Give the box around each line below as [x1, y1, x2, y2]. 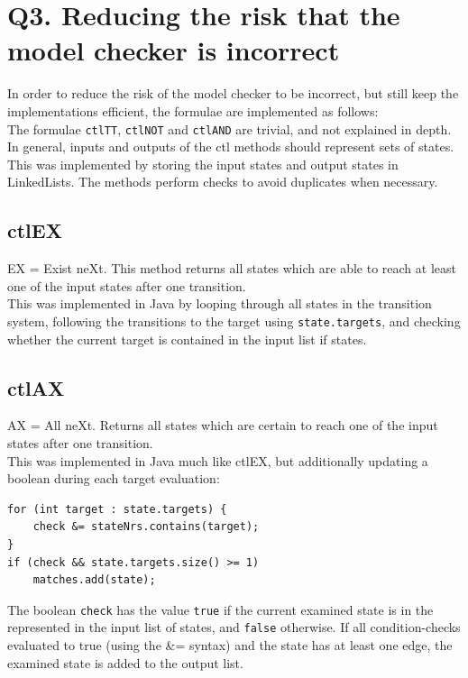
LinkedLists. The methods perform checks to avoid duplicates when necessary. [7, 172, 438, 191]
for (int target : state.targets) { [7, 502, 227, 516]
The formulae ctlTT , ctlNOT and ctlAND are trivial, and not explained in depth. [7, 119, 452, 138]
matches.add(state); [32, 573, 156, 587]
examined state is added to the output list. [7, 653, 243, 672]
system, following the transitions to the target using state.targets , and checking [7, 311, 461, 330]
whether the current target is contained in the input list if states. [7, 329, 367, 348]
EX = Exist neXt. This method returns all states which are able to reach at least [7, 259, 456, 278]
